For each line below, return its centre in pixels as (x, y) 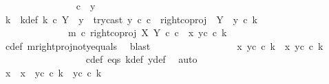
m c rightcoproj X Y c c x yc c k (147, 32)
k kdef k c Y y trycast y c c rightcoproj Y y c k (131, 19)
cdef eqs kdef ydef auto (141, 59)
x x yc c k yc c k (53, 72)
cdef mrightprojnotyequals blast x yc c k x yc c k (164, 45)
